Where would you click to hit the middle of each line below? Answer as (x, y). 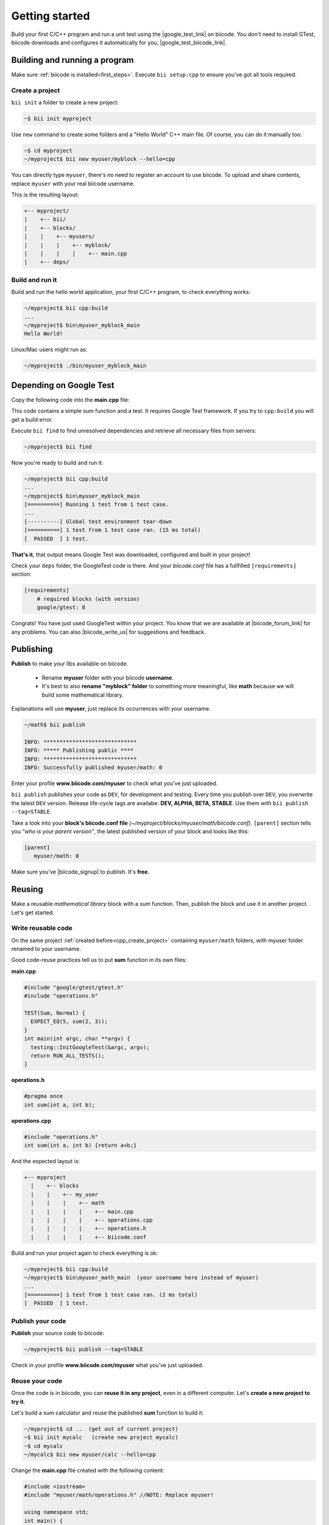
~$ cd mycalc (44, 1446)
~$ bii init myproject (58, 118)
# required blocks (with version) (88, 599)
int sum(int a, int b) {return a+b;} (80, 1146)
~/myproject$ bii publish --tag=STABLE (83, 1349)
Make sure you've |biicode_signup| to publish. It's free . (80, 872)
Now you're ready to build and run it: (57, 462)
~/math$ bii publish (55, 725)
